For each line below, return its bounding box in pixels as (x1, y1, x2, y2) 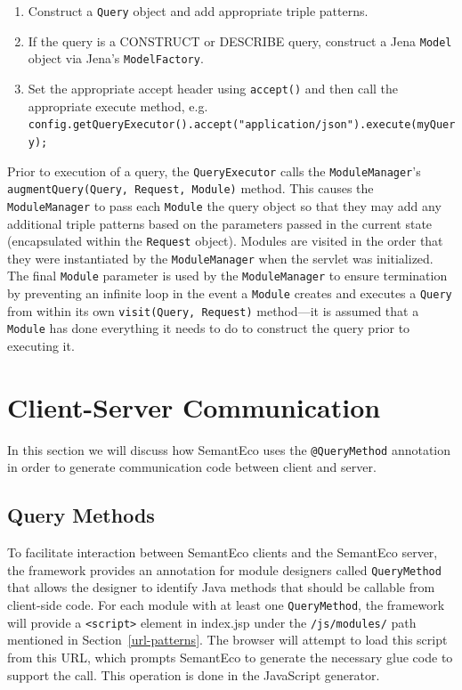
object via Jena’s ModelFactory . (28, 49, 204, 68)
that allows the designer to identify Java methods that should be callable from (7, 578, 435, 597)
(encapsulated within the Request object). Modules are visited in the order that (7, 231, 443, 250)
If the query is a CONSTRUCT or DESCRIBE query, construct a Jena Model (28, 31, 452, 50)
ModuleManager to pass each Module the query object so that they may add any (7, 196, 442, 215)
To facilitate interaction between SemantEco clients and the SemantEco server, (7, 543, 438, 562)
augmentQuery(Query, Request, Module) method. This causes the (7, 179, 374, 198)
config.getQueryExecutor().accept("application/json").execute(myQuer (28, 118, 456, 132)
